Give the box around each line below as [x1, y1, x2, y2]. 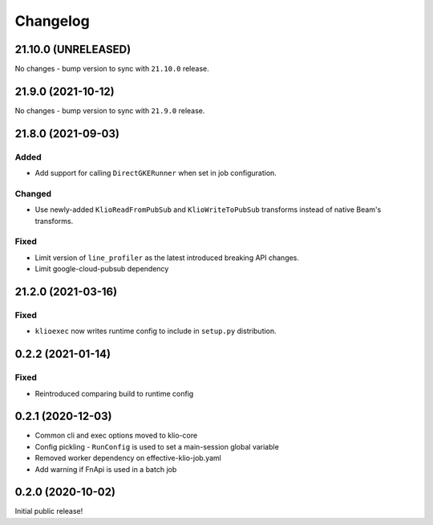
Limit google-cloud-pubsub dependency [34, 264, 169, 274]
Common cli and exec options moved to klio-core [34, 430, 198, 441]
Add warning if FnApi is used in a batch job [34, 464, 177, 474]
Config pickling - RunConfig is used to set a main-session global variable [34, 442, 280, 451]
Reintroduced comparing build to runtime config [34, 389, 194, 398]
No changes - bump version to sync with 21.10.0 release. [14, 64, 209, 74]
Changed [14, 188, 52, 199]
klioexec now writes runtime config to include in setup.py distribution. [34, 326, 277, 336]
